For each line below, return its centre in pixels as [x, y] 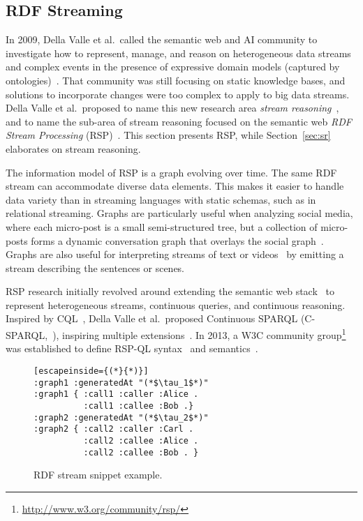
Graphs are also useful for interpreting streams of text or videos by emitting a [175, 254]
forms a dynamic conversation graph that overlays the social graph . [177, 240]
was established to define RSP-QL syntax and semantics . [132, 348]
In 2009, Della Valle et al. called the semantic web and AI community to [162, 39]
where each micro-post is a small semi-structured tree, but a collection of [162, 226]
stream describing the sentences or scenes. [95, 267]
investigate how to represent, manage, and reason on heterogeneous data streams [178, 53]
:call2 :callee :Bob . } [141, 452]
